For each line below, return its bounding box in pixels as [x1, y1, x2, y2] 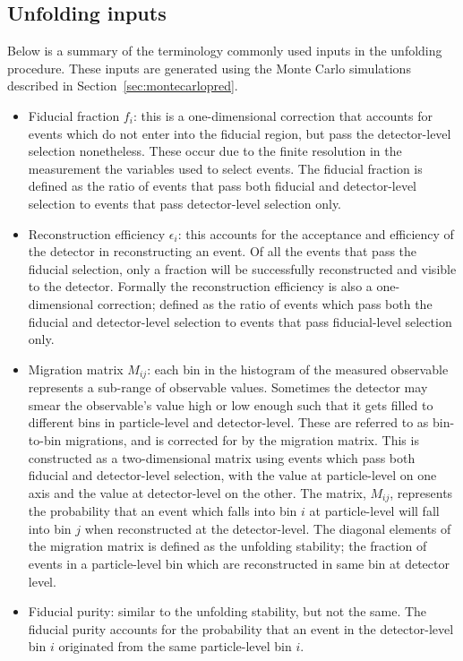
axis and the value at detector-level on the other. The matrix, [28, 483, 366, 502]
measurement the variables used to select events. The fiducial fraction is [28, 159, 423, 177]
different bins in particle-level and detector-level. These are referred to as [28, 413, 429, 432]
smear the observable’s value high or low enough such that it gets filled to [28, 395, 433, 414]
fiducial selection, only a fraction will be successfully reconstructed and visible [28, 259, 457, 278]
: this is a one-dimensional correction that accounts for [133, 106, 433, 124]
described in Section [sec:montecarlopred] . [7, 76, 238, 95]
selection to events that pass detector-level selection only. [28, 193, 341, 212]
